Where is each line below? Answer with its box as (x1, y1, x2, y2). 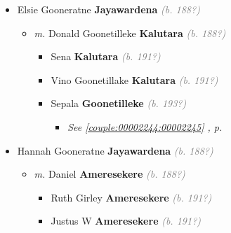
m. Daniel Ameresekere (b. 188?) (34, 167, 185, 181)
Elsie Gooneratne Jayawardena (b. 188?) (17, 2, 200, 16)
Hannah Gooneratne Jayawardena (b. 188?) (17, 143, 213, 157)
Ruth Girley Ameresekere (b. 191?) (51, 190, 212, 204)
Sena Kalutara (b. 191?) (51, 49, 161, 64)
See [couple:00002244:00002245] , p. (67, 119, 223, 134)
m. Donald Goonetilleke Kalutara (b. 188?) (34, 25, 226, 40)
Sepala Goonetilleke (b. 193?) (51, 96, 187, 111)
